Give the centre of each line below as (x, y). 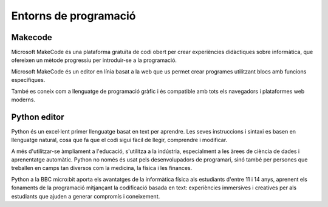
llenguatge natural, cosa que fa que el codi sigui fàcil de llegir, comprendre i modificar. (119, 140)
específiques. (28, 80)
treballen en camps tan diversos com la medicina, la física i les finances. (102, 168)
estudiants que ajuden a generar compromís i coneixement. (86, 196)
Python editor (38, 117)
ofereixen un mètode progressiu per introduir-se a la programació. (94, 60)
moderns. (23, 100)
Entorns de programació (73, 16)
